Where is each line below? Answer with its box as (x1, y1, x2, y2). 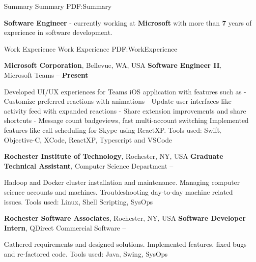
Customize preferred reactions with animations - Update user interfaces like (4, 96, 231, 106)
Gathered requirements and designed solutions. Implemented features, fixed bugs (4, 239, 247, 249)
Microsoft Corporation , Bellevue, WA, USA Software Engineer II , (4, 60, 222, 70)
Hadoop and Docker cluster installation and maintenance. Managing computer (4, 177, 240, 187)
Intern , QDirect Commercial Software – (4, 222, 126, 233)
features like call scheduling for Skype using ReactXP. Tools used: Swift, (4, 124, 222, 135)
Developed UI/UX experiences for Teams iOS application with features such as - (4, 86, 246, 96)
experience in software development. (4, 27, 113, 37)
